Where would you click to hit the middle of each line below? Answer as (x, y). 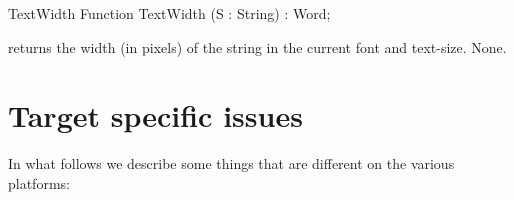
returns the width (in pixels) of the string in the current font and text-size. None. (257, 46)
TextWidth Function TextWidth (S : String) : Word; (169, 13)
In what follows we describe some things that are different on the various (231, 163)
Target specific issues (155, 115)
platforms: (39, 182)
